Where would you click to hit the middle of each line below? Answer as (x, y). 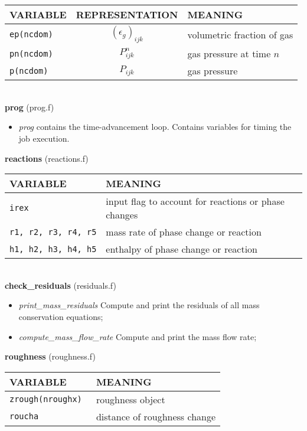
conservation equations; (61, 316)
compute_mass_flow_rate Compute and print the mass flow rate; (138, 336)
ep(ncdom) (31, 35)
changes (122, 215)
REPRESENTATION (127, 14)
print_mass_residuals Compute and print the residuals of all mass (139, 305)
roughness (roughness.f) (50, 356)
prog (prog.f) (30, 107)
